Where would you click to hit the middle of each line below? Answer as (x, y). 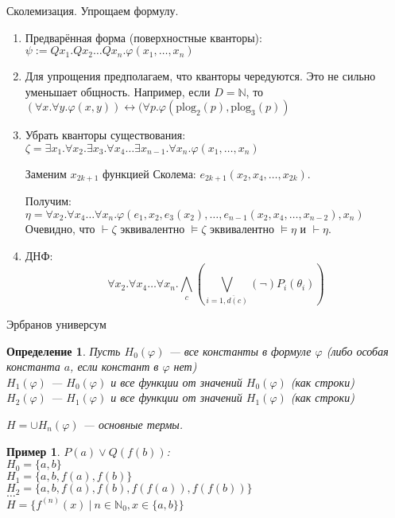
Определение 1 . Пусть (64, 351)
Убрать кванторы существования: (105, 135)
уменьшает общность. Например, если (118, 91)
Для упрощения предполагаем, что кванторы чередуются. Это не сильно (200, 76)
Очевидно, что (60, 229)
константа (33, 366)
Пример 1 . (33, 451)
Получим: (48, 201)
